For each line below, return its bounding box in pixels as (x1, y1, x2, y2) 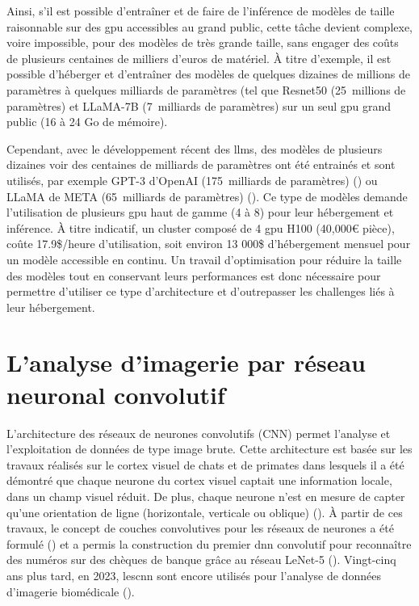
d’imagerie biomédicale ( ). (6, 583, 135, 600)
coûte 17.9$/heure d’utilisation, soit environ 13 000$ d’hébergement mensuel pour (6, 235, 411, 252)
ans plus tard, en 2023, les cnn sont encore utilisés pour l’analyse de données (6, 566, 381, 583)
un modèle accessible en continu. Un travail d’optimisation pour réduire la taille (6, 250, 402, 267)
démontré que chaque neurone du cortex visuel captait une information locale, (6, 472, 392, 489)
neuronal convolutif (6, 377, 225, 410)
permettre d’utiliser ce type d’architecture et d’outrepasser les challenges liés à (6, 283, 395, 300)
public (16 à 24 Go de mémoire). (6, 113, 168, 130)
